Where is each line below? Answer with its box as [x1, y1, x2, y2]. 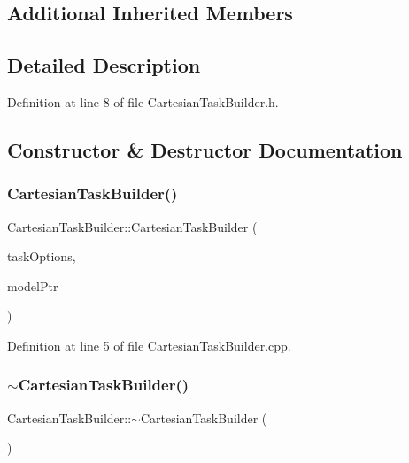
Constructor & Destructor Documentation [7, 135, 403, 163]
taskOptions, [7, 247, 76, 266]
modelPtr [7, 276, 58, 295]
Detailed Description [7, 51, 201, 79]
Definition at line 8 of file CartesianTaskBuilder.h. [7, 92, 279, 111]
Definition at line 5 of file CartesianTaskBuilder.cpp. [7, 336, 291, 354]
